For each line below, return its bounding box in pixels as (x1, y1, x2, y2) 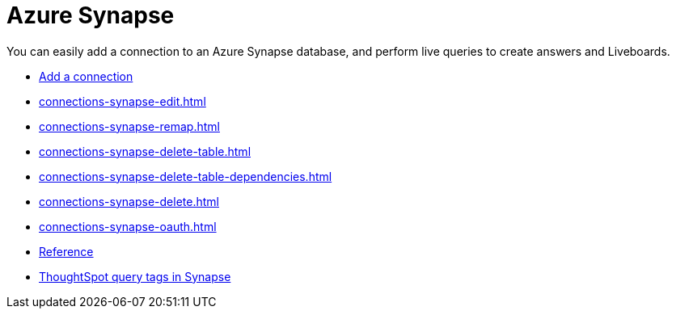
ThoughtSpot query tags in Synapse (39, 269, 231, 283)
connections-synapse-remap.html (39, 119, 220, 133)
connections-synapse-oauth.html (39, 219, 217, 233)
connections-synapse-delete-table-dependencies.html (39, 169, 332, 183)
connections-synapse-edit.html (39, 94, 206, 108)
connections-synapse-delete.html (39, 194, 219, 208)
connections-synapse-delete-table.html (39, 144, 251, 158)
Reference (39, 244, 94, 258)
